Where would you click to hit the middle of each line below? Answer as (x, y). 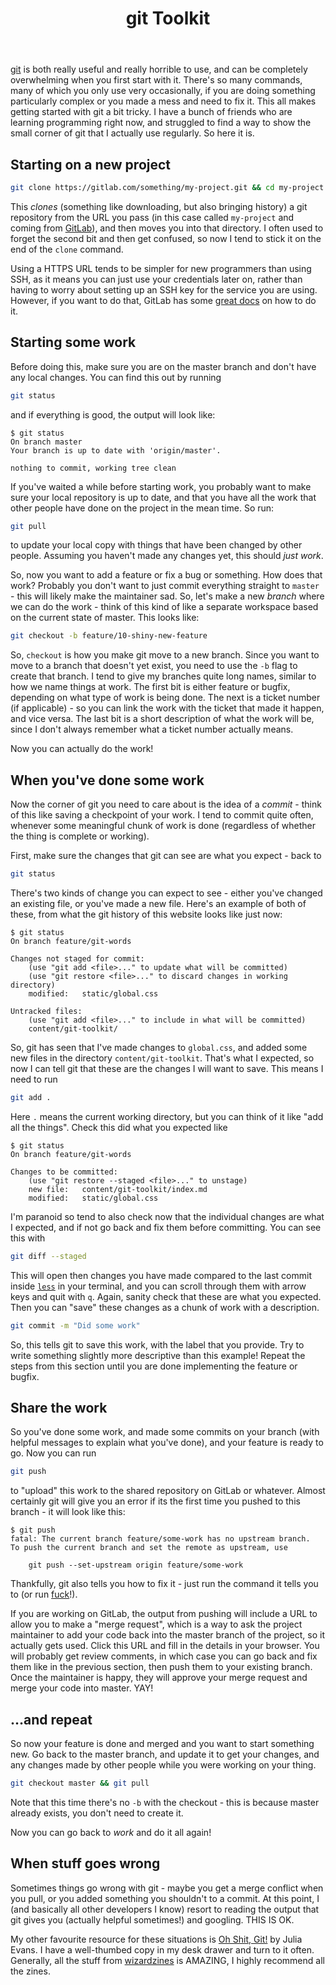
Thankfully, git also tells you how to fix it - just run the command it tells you (164, 1584)
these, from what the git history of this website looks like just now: (146, 914)
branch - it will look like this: (68, 1512)
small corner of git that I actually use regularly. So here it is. (132, 133)
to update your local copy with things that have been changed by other (156, 545)
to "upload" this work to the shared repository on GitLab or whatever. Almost (168, 1491)
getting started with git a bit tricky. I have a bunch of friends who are (151, 112)
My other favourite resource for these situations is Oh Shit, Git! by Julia (156, 1939)
